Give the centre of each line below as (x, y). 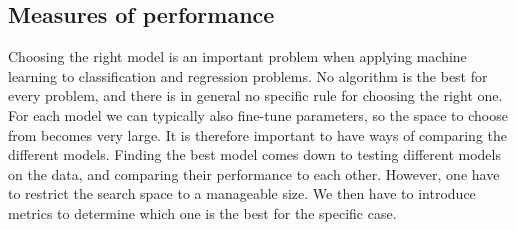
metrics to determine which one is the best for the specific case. (202, 212)
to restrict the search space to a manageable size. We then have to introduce (242, 193)
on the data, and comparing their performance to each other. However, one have (254, 173)
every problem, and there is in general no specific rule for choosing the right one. (255, 95)
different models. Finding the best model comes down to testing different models (254, 154)
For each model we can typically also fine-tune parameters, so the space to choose (258, 114)
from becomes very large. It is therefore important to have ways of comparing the (258, 134)
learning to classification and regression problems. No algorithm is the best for (248, 75)
